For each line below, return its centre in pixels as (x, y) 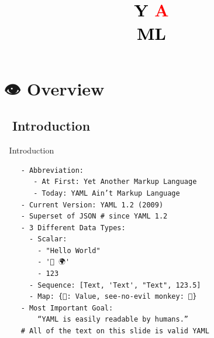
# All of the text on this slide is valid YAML (115, 331)
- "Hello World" (69, 250)
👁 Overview (54, 88)
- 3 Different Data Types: (73, 228)
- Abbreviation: (52, 170)
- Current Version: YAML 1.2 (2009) (92, 205)
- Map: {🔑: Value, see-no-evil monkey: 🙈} (113, 297)
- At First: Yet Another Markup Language (115, 182)
